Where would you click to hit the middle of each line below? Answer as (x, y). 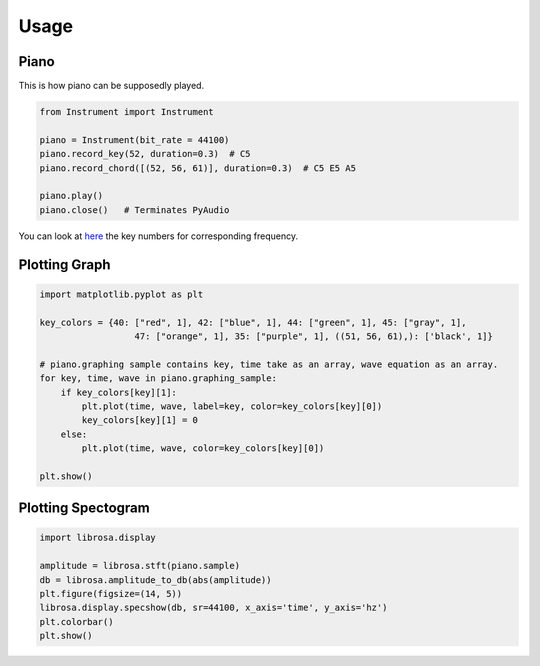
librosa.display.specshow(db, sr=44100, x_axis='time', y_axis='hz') (213, 608)
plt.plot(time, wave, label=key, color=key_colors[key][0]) (232, 406)
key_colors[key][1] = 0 (140, 420)
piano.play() (71, 196)
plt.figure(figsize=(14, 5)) (111, 593)
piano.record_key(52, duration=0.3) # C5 (145, 154)
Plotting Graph (64, 264)
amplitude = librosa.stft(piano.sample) (139, 566)
